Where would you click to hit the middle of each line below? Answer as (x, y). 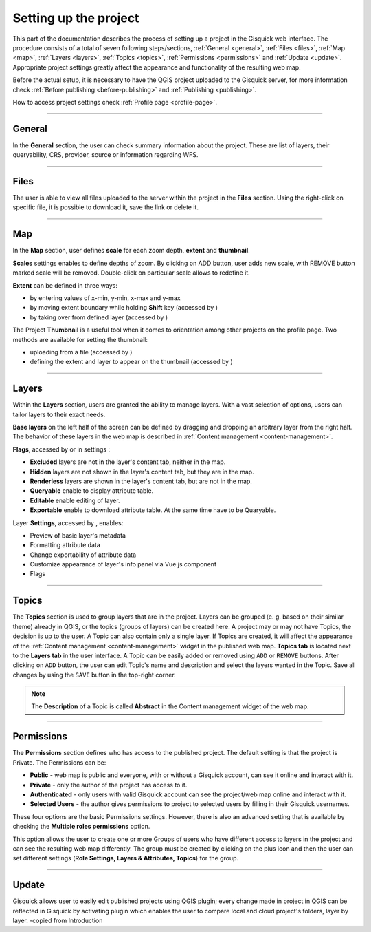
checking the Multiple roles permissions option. (81, 827)
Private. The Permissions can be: (59, 762)
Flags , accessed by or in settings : (61, 449)
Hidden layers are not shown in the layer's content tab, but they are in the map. (142, 472)
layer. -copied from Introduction (58, 920)
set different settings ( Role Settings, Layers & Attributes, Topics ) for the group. (126, 858)
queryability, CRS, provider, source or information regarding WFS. (105, 155)
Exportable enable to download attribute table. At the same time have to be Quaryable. (153, 510)
